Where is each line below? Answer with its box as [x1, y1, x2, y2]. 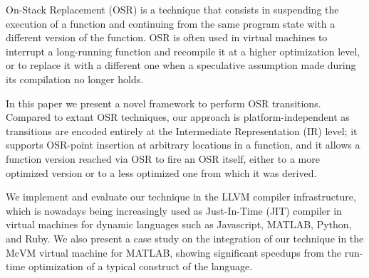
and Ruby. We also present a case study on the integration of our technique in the [6, 230, 364, 245]
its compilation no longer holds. [6, 71, 144, 86]
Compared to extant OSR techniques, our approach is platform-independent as [6, 109, 350, 124]
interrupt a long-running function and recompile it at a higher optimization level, [6, 43, 360, 58]
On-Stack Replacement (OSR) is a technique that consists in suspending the [6, 2, 339, 16]
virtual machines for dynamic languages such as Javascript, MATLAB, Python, [6, 217, 352, 232]
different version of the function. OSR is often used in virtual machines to [6, 30, 328, 45]
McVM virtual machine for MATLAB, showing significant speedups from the [6, 245, 342, 260]
